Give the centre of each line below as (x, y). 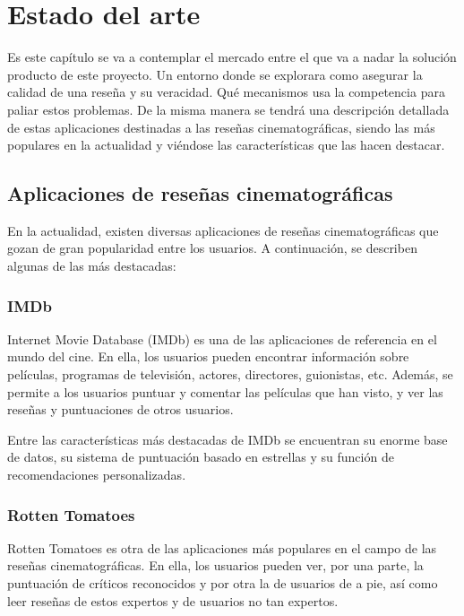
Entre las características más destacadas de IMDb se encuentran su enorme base (228, 439)
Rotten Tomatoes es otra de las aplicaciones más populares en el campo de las (222, 547)
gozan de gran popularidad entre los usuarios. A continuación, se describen (212, 248)
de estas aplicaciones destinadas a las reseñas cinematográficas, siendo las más (221, 127)
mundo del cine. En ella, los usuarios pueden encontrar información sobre (208, 356)
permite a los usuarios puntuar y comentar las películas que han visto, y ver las (225, 391)
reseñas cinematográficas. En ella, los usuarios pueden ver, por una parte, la (215, 565)
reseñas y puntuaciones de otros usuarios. (120, 409)
